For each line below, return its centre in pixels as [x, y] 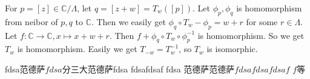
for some [262, 21]
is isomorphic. [232, 49]
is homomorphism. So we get [251, 35]
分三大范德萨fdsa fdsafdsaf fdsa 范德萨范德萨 [148, 69]
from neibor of [31, 21]
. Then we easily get [128, 21]
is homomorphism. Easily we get [77, 49]
